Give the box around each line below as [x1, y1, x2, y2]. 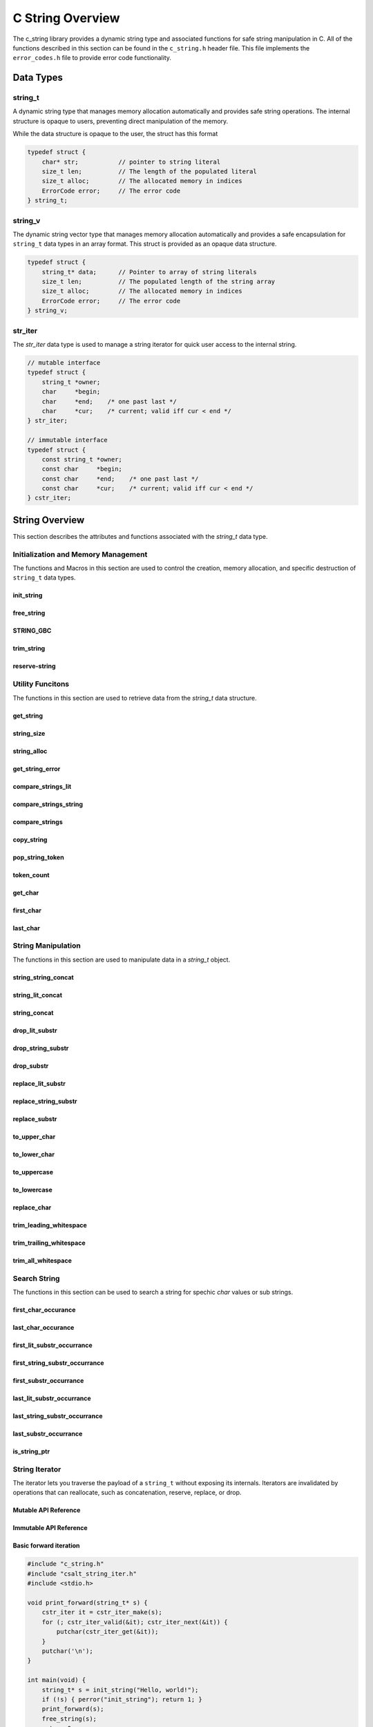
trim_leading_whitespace [12, 1221, 88, 1229]
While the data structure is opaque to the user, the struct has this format [12, 130, 218, 138]
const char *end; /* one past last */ [41, 475, 199, 483]
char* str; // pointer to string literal [41, 158, 221, 166]
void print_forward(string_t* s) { [27, 1599, 148, 1606]
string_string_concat [12, 973, 74, 981]
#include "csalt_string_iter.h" [27, 1569, 137, 1578]
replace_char [12, 1203, 52, 1212]
